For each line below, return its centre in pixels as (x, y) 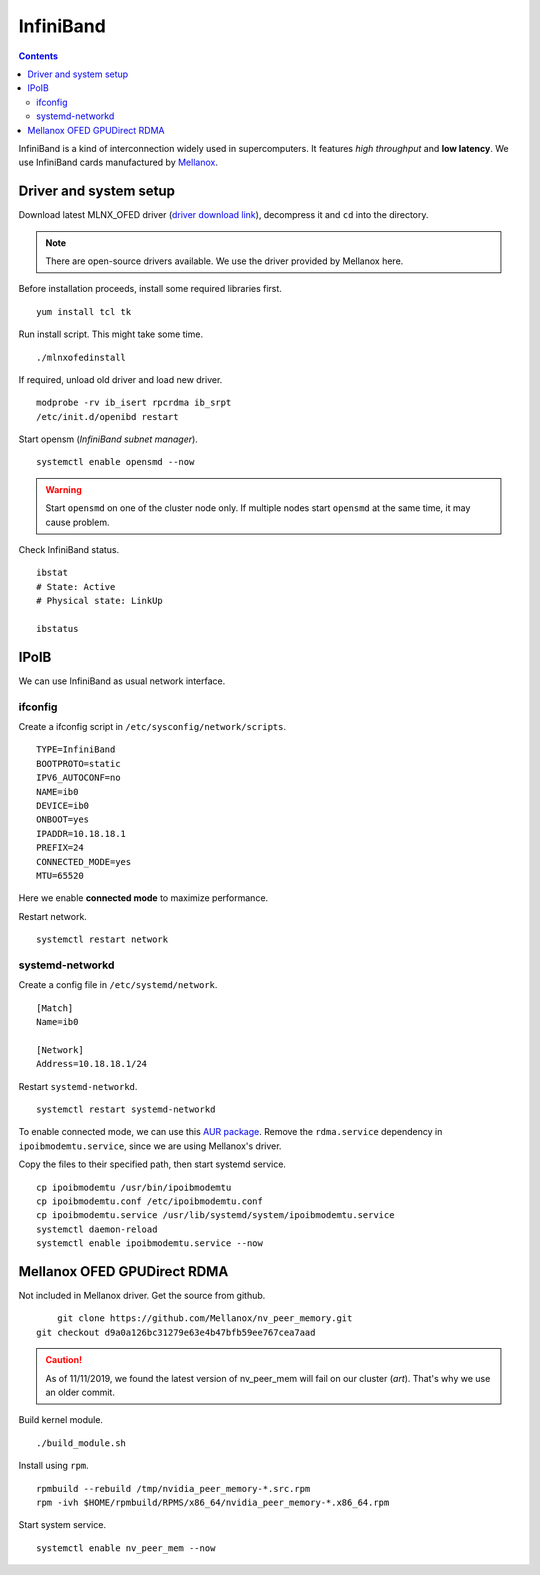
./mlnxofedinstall (81, 357)
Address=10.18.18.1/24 (92, 1064)
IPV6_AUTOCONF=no (78, 778)
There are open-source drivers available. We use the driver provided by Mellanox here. (224, 261)
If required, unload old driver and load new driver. (120, 379)
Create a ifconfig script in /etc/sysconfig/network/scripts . (152, 727)
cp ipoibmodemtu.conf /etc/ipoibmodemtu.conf (150, 1201)
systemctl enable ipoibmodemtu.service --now (150, 1243)
